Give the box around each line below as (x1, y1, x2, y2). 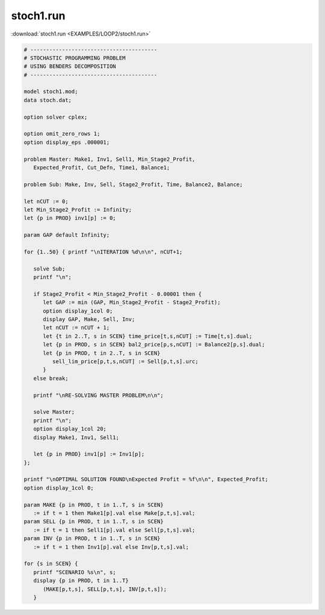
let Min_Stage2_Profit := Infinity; (23, 206, 132, 213)
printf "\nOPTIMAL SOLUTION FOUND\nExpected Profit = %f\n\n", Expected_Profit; (23, 476, 268, 483)
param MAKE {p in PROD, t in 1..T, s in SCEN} (23, 501, 164, 508)
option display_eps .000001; (23, 139, 110, 146)
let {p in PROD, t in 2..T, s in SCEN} (43, 349, 161, 357)
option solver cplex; (23, 113, 88, 120)
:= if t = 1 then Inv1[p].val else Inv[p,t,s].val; (33, 543, 189, 551)
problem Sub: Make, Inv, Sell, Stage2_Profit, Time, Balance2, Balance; (23, 181, 243, 188)
